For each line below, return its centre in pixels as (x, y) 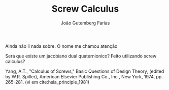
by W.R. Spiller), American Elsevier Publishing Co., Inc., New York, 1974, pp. (84, 76)
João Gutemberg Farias (85, 23)
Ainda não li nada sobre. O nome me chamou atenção (61, 46)
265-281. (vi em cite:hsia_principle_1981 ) (47, 82)
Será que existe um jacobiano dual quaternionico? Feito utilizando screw (81, 56)
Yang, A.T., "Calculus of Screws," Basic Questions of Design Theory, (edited (85, 71)
